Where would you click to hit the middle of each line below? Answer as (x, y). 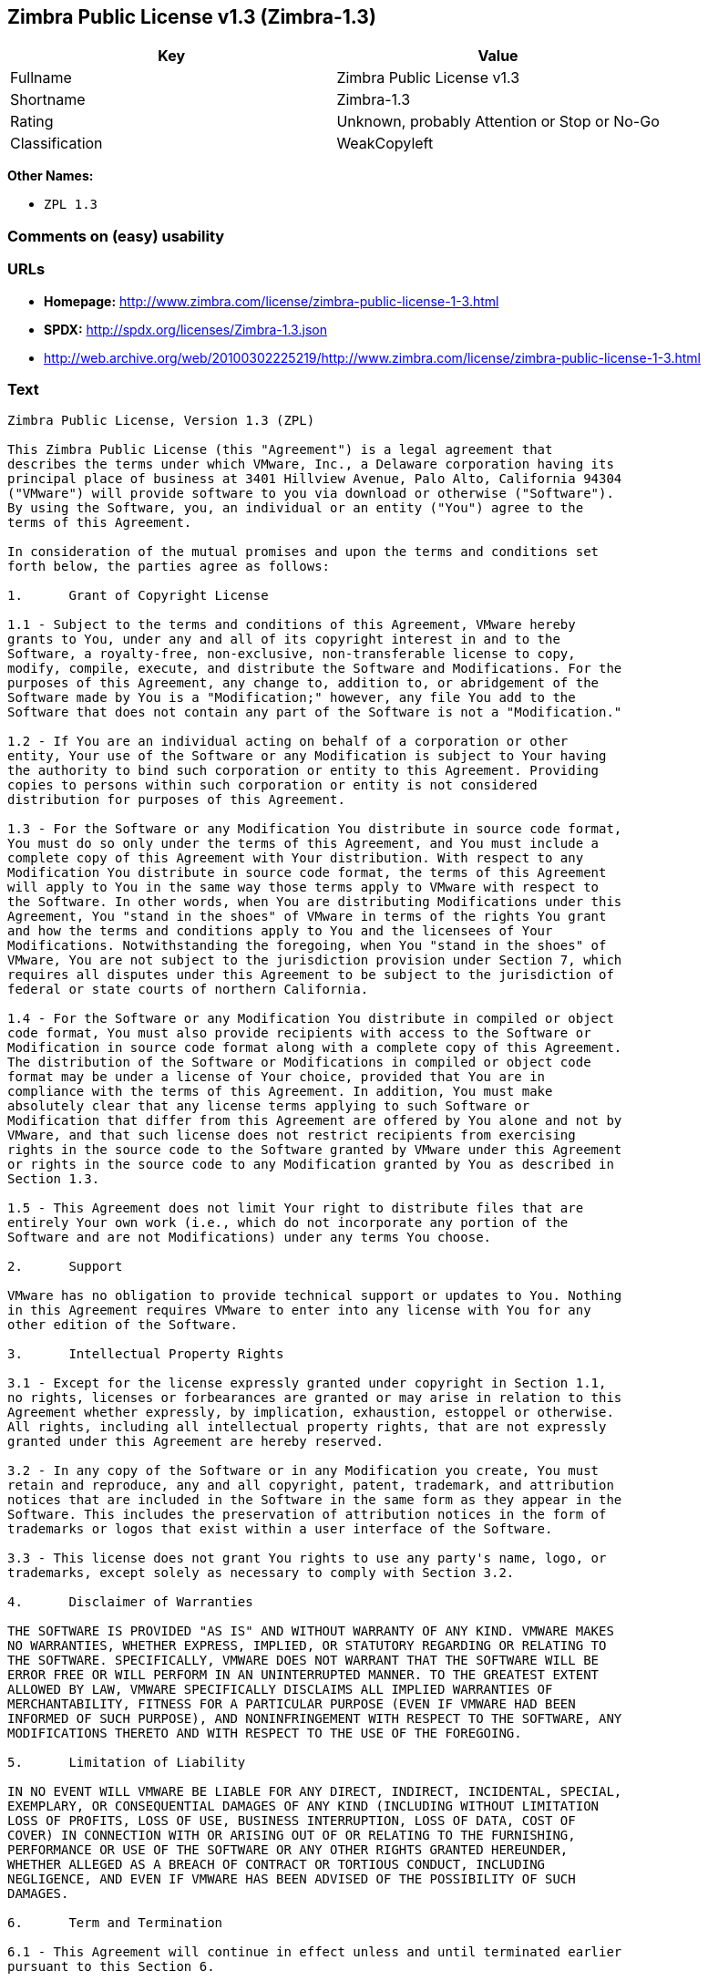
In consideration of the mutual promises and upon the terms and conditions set (303, 552)
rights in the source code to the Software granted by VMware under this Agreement (315, 1150)
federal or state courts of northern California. (188, 990)
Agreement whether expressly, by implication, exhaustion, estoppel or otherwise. (311, 1413)
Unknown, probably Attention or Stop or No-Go (498, 122)
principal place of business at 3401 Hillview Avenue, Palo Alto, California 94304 (315, 479)
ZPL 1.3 (71, 205)
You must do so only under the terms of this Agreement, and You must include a (303, 844)
